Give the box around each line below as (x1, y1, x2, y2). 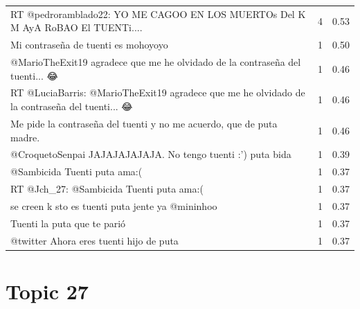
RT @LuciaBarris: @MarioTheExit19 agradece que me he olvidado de (10, 85, 305, 100)
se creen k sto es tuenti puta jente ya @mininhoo (10, 198, 217, 213)
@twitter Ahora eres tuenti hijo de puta (10, 233, 179, 247)
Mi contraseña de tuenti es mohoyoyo (10, 37, 168, 52)
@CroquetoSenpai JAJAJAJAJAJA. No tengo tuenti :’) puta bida (10, 147, 291, 161)
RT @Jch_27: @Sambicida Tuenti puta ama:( (10, 182, 204, 196)
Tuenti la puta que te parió (10, 215, 126, 230)
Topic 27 (6, 276, 89, 305)
